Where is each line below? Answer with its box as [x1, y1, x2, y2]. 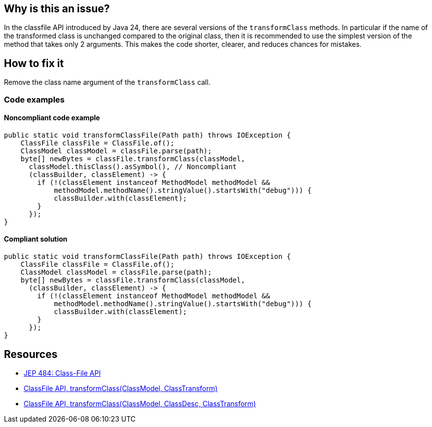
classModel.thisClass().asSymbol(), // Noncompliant [29, 162, 237, 171]
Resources [4, 348, 58, 360]
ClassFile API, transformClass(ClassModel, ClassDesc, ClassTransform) [24, 399, 256, 408]
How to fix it [4, 57, 64, 70]
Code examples [4, 94, 65, 105]
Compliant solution [4, 235, 68, 244]
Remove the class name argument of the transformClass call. [4, 78, 211, 87]
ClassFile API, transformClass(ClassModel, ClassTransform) [24, 384, 218, 392]
